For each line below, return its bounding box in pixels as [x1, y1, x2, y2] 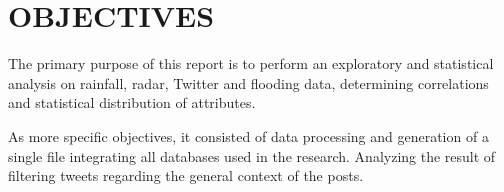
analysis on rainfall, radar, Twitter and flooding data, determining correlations [8, 72, 489, 93]
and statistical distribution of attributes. [8, 92, 256, 113]
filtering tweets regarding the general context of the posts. [8, 165, 364, 186]
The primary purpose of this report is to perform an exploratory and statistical [8, 53, 494, 74]
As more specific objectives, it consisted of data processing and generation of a [8, 125, 489, 146]
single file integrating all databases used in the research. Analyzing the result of [8, 145, 496, 166]
